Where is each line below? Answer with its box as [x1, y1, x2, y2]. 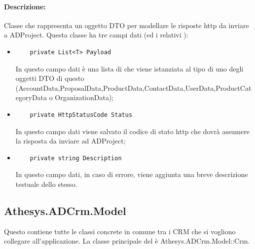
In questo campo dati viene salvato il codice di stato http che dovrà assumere [15, 126, 250, 136]
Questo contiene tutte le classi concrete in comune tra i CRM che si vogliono [4, 226, 236, 236]
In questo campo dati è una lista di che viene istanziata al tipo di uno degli [15, 63, 244, 73]
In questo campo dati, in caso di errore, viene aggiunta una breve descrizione [15, 169, 248, 179]
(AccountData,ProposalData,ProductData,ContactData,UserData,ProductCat [15, 82, 252, 93]
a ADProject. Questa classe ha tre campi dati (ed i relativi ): [4, 30, 188, 40]
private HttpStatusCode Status [30, 111, 133, 118]
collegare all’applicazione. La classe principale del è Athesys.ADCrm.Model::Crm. [4, 236, 250, 246]
